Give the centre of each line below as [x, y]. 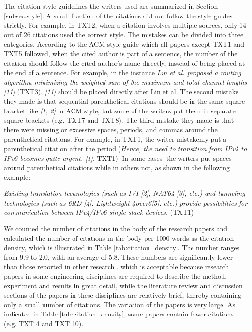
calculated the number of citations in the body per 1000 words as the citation [119, 238]
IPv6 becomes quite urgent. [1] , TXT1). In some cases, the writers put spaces [118, 158]
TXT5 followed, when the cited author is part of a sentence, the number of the [121, 53]
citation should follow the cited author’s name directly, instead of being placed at [125, 63]
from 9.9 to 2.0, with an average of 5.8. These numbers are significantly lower [119, 257]
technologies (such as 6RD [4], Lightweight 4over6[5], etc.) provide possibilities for [126, 202]
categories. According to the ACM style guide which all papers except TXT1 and [124, 44]
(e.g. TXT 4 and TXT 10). [44, 323]
